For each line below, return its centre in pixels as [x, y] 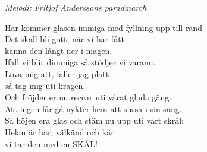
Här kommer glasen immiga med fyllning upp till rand [103, 27]
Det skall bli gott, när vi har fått [65, 39]
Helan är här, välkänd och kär [59, 132]
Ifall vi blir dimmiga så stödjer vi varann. [80, 62]
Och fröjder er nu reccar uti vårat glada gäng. [88, 97]
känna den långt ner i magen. [59, 50]
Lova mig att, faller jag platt [57, 73]
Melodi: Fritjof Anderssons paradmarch [76, 7]
